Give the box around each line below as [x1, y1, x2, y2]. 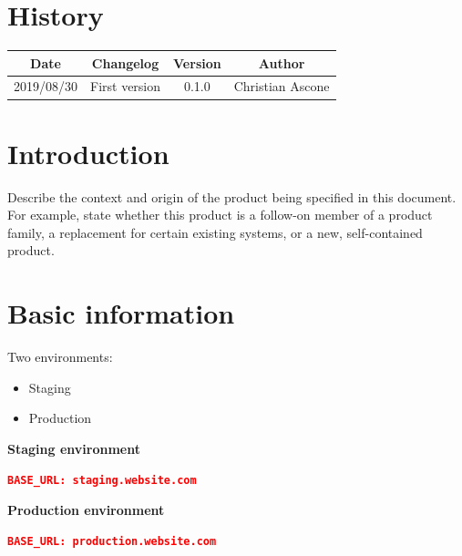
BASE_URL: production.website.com [7, 534, 217, 548]
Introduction [7, 134, 169, 171]
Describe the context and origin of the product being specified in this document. [7, 187, 457, 206]
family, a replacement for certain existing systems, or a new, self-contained [7, 222, 423, 242]
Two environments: [7, 347, 113, 366]
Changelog [91, 53, 159, 72]
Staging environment [7, 438, 140, 458]
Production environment [7, 500, 165, 520]
